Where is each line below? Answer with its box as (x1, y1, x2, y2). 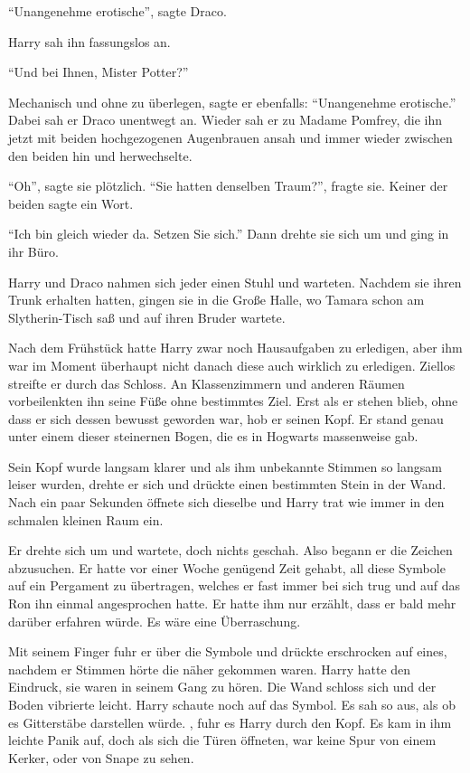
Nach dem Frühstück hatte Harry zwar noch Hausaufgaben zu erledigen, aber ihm (8, 338, 463, 357)
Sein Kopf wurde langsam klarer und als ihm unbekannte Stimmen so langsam (8, 457, 442, 476)
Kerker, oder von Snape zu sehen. (8, 748, 194, 767)
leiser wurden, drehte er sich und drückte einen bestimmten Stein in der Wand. (8, 475, 446, 494)
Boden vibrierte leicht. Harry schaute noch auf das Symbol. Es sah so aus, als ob (8, 695, 456, 713)
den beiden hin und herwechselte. (8, 146, 193, 165)
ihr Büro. (8, 241, 59, 260)
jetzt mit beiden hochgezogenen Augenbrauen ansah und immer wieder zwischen (8, 127, 453, 146)
